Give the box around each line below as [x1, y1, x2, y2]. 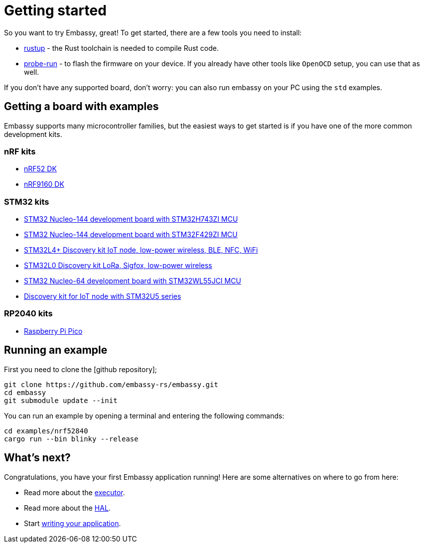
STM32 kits [4, 196, 49, 207]
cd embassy [4, 388, 46, 397]
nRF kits [4, 146, 36, 156]
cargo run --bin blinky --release [4, 434, 139, 443]
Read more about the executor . [24, 488, 125, 497]
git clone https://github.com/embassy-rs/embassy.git [4, 380, 218, 389]
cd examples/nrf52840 [4, 426, 88, 435]
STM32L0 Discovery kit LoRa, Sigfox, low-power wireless [24, 261, 212, 270]
